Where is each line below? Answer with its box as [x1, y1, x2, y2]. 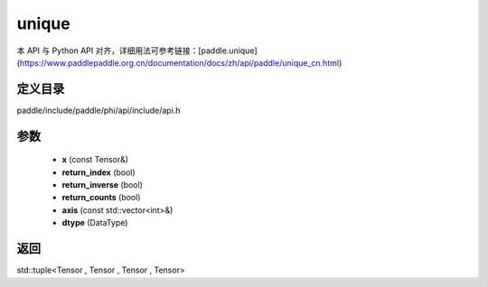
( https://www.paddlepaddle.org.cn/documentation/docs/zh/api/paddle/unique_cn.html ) [16, 57, 343, 68]
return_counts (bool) [61, 192, 141, 203]
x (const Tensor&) [61, 154, 129, 165]
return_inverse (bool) [61, 180, 144, 190]
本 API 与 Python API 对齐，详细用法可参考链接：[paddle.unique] [16, 45, 258, 56]
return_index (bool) [61, 167, 136, 178]
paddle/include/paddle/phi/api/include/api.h [16, 105, 181, 116]
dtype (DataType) [61, 218, 128, 228]
